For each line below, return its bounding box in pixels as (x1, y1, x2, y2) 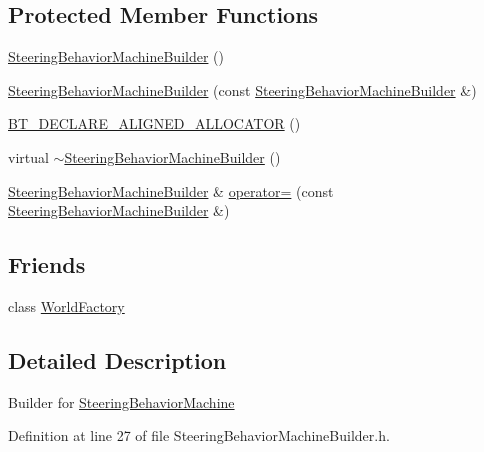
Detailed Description (8, 344, 227, 375)
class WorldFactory (8, 295, 125, 316)
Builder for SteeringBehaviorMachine (8, 391, 235, 412)
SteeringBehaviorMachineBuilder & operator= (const (8, 180, 334, 201)
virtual (8, 146, 49, 167)
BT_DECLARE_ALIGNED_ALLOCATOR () (8, 113, 301, 134)
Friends (8, 249, 86, 280)
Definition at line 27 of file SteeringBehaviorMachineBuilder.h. (8, 425, 390, 446)
